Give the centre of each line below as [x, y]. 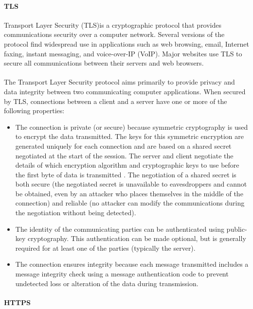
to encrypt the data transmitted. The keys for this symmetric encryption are [129, 136]
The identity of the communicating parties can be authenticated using [120, 229]
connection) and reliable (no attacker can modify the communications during [130, 203]
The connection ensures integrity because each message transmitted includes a [132, 264]
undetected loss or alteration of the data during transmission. [107, 283]
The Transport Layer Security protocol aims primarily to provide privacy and [119, 82]
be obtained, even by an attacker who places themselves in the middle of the [129, 193]
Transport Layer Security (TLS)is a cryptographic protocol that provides [113, 25]
